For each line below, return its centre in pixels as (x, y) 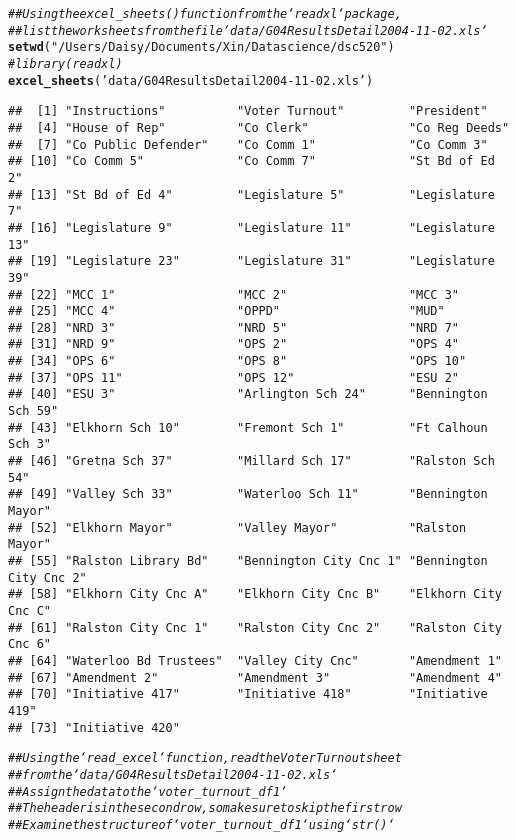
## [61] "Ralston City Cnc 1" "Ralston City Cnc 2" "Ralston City (255, 627)
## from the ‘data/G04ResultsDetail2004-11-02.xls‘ (173, 774)
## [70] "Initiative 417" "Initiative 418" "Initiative (248, 694)
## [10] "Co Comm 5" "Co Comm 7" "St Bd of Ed (251, 161)
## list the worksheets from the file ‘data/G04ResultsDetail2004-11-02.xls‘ (248, 30)
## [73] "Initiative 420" (94, 727)
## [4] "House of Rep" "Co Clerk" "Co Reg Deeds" (259, 127)
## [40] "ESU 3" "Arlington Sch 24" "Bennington (248, 394)
